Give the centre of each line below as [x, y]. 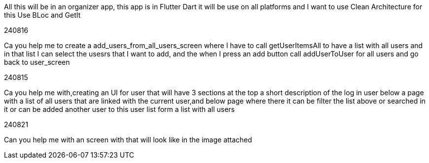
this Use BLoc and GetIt [42, 15]
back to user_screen [37, 62]
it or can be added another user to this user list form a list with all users [119, 109]
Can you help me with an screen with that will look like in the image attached [128, 140]
